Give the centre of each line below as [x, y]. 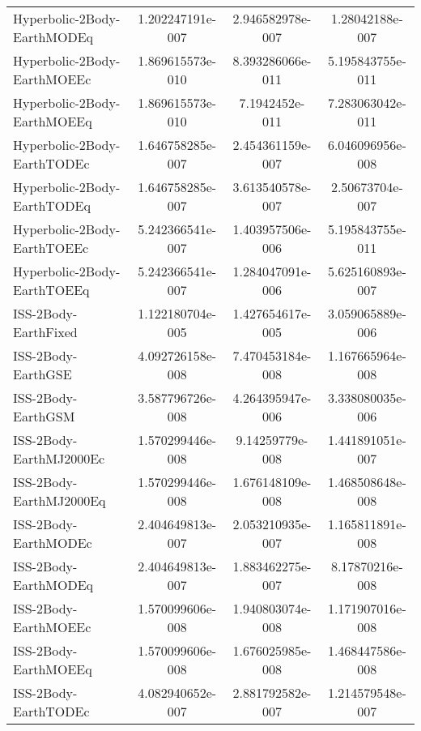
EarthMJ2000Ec [59, 458]
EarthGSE [43, 374]
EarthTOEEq [51, 290]
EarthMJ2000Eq [60, 500]
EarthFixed [45, 332]
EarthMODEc [53, 543]
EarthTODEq [52, 205]
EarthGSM [44, 416]
